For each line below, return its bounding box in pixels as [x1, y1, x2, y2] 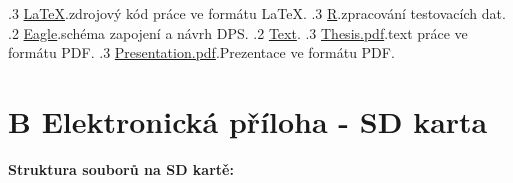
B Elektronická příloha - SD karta [8, 100, 488, 141]
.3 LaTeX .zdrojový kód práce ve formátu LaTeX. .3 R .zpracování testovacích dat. [8, 3, 506, 23]
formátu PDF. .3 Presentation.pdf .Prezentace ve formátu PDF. [8, 42, 395, 63]
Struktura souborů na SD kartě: [8, 158, 234, 179]
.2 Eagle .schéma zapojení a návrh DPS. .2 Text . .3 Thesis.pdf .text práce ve [8, 22, 468, 43]
